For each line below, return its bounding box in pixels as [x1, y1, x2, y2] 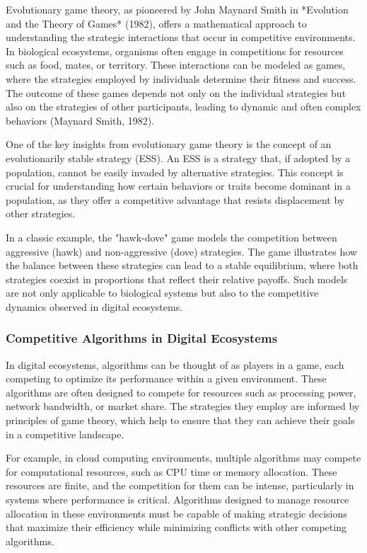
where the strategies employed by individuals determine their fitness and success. [6, 71, 356, 86]
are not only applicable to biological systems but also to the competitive [6, 285, 319, 300]
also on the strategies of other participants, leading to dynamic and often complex [6, 99, 361, 114]
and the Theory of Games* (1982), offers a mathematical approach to [6, 16, 307, 30]
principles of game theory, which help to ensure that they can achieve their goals [6, 413, 355, 428]
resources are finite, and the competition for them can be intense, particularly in [6, 478, 354, 493]
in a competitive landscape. [6, 426, 124, 441]
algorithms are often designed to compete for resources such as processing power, [6, 384, 356, 399]
